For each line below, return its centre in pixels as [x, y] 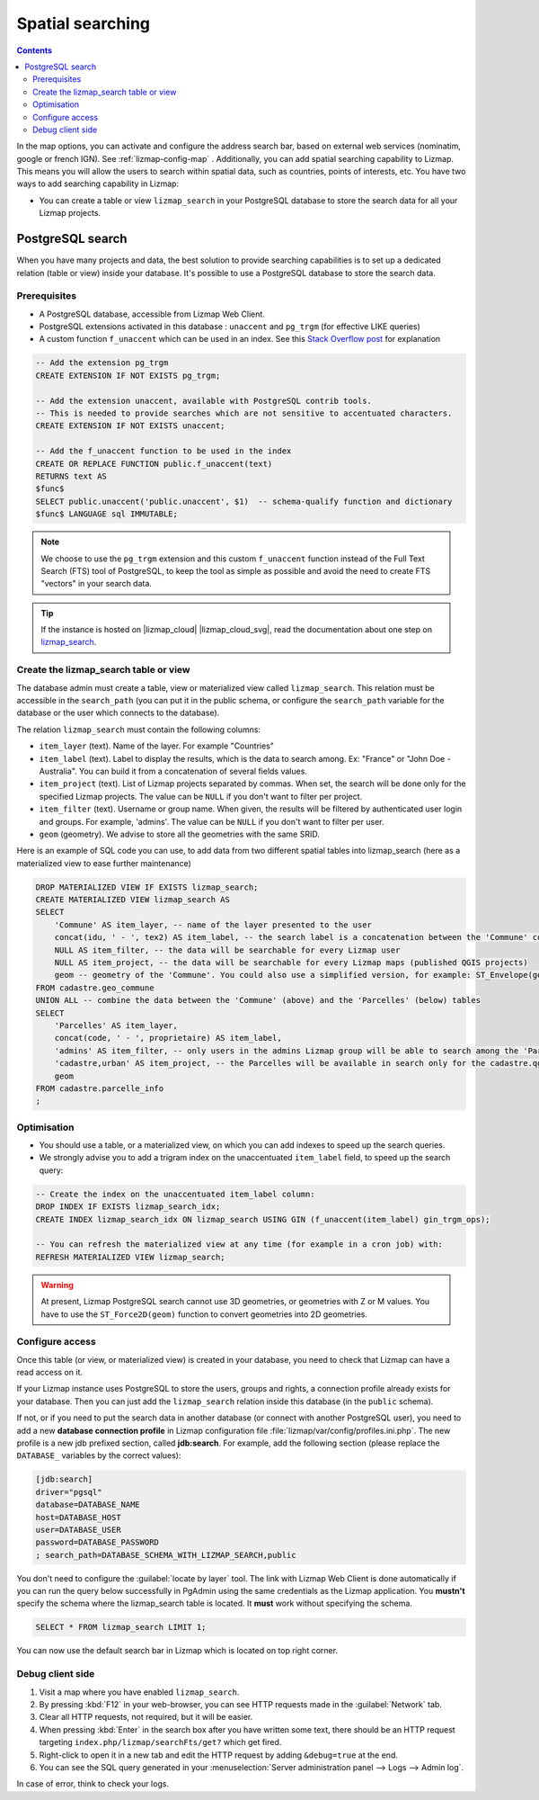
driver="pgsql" [69, 1492]
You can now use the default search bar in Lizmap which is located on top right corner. [177, 1651]
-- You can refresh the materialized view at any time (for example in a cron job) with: [239, 1245]
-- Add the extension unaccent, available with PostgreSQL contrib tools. [204, 401]
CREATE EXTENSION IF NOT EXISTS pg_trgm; [128, 375]
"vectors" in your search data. [97, 584]
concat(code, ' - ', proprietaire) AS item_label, [168, 1038]
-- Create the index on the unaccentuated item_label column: [175, 1194]
